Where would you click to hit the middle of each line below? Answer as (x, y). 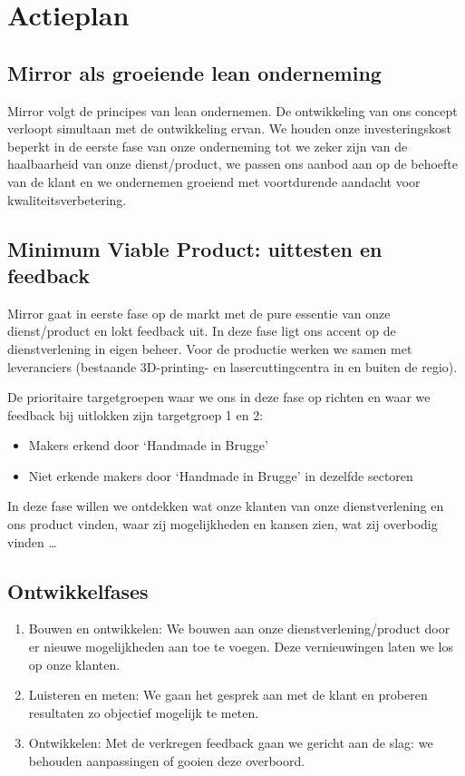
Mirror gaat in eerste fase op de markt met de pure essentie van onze (199, 313)
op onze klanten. (74, 664)
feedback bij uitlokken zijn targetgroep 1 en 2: (136, 414)
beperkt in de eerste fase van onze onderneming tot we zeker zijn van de (208, 146)
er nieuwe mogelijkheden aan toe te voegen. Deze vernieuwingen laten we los (241, 647)
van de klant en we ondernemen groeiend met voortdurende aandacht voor (214, 181)
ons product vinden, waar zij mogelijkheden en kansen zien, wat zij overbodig (223, 524)
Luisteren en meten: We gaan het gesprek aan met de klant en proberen (228, 695)
